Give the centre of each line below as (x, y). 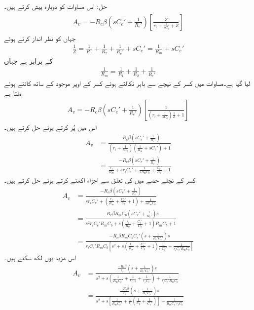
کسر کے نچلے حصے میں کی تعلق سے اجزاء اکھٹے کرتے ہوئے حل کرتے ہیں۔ (100, 180)
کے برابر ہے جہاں (29, 60)
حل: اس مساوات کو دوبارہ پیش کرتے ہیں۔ (55, 6)
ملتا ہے (13, 93)
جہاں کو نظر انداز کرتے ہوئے (40, 38)
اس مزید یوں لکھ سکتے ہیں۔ (40, 257)
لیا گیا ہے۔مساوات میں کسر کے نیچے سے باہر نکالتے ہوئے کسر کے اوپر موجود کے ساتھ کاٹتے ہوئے (127, 83)
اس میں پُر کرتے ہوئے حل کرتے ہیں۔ (51, 127)
